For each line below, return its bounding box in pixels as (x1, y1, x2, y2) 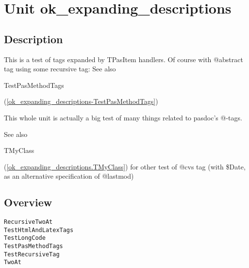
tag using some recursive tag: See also (4, 64, 116, 74)
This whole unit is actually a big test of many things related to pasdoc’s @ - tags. (4, 112, 242, 122)
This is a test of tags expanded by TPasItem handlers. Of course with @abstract (4, 54, 243, 64)
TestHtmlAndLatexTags (4, 226, 74, 234)
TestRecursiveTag (4, 251, 60, 258)
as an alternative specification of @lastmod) (4, 171, 134, 181)
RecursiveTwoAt (4, 218, 53, 226)
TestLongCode (4, 234, 46, 242)
